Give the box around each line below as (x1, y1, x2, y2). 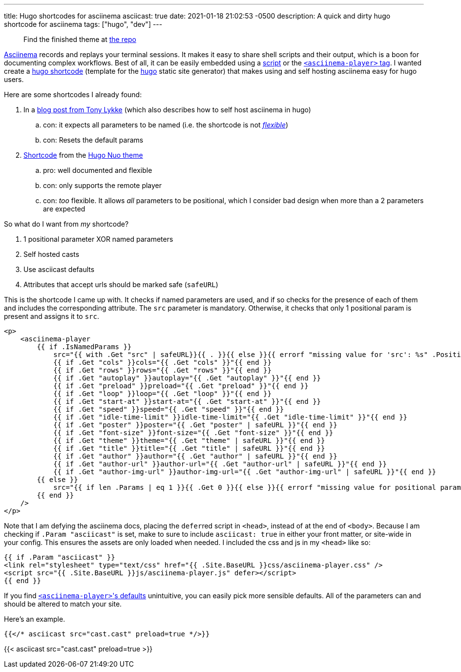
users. (4, 75, 24, 84)
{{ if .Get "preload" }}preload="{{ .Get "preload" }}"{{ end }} (53, 382, 309, 390)
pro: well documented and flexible (43, 166, 152, 174)
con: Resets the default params (43, 136, 144, 144)
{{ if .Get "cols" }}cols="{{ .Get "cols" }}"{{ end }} (53, 358, 272, 366)
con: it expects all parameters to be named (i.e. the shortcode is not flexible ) (43, 121, 289, 129)
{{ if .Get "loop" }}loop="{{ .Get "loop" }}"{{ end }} (53, 390, 272, 398)
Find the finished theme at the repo (23, 35, 136, 43)
